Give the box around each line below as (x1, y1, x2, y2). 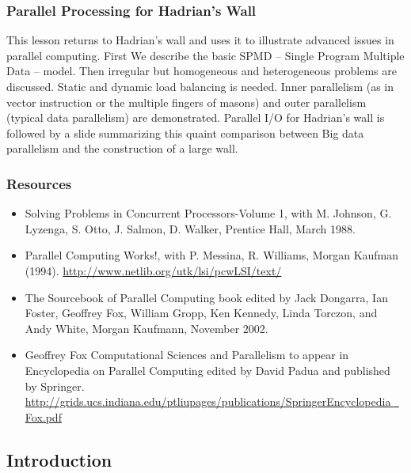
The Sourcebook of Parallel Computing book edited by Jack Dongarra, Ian (25, 289, 388, 305)
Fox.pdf (25, 408, 62, 425)
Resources (6, 173, 72, 193)
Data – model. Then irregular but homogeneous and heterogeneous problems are (6, 62, 397, 79)
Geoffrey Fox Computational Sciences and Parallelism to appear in (25, 346, 349, 363)
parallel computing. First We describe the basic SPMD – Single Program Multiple (6, 47, 405, 63)
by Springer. (25, 377, 85, 394)
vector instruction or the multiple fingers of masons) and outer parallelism (6, 93, 367, 110)
